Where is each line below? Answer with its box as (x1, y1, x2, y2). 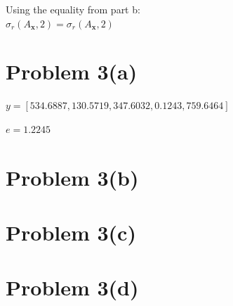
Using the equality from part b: (6, 2, 140, 16)
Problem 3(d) (6, 273, 139, 302)
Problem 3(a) (6, 57, 138, 86)
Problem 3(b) (6, 162, 139, 191)
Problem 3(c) (6, 218, 136, 247)
